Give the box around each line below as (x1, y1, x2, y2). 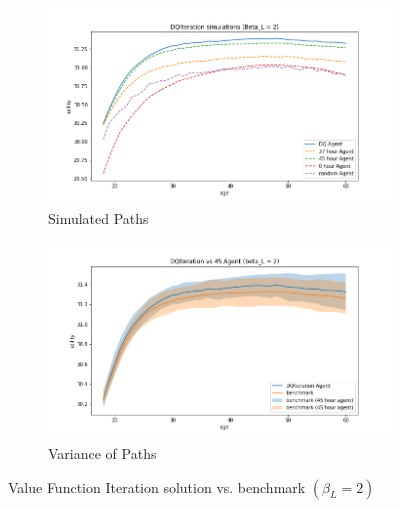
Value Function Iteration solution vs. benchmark (8, 476, 306, 497)
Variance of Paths (48, 443, 157, 464)
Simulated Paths (48, 208, 149, 229)
